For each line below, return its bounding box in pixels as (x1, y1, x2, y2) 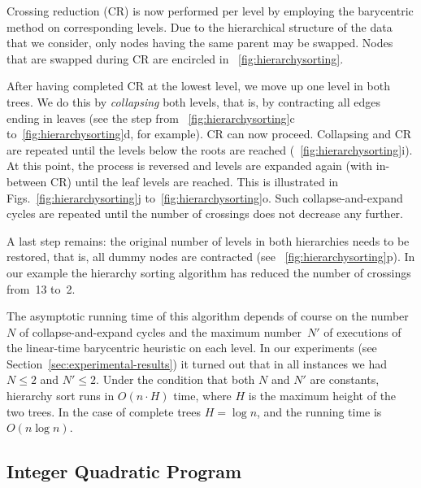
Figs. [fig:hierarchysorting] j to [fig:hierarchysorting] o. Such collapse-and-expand (7, 189, 403, 206)
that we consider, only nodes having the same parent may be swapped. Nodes (7, 34, 393, 51)
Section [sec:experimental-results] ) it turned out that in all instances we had (7, 355, 387, 372)
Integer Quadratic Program (7, 459, 242, 484)
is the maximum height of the (248, 387, 397, 404)
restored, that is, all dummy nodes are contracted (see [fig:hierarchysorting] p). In (7, 248, 415, 265)
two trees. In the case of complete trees (7, 403, 202, 420)
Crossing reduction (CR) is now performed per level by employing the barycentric (7, 2, 414, 19)
